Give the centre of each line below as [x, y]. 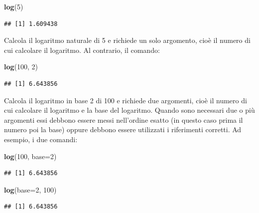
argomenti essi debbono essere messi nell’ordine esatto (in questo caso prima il [124, 119]
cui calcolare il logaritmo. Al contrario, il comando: [82, 50]
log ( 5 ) [14, 6]
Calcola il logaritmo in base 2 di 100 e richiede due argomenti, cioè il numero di [126, 100]
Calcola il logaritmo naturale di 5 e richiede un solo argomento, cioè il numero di [127, 40]
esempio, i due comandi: [41, 139]
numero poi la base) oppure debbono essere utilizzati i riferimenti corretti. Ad [123, 129]
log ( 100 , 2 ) [21, 67]
